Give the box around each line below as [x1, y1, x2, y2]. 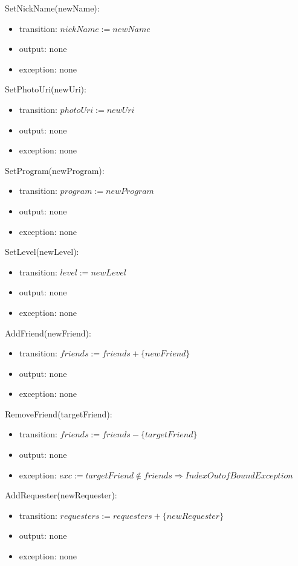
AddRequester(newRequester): [5, 489, 117, 501]
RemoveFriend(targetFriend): [5, 407, 112, 420]
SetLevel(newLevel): [5, 245, 79, 258]
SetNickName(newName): [5, 2, 100, 14]
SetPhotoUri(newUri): [5, 83, 86, 95]
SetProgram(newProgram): [5, 164, 105, 176]
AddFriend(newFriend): [5, 326, 91, 339]
